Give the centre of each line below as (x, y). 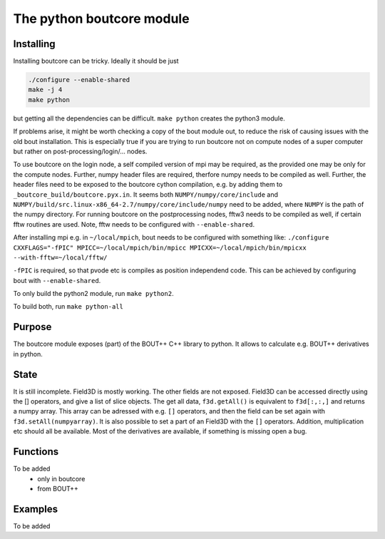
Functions (36, 452)
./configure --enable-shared (79, 80)
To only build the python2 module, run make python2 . (93, 294)
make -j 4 (45, 90)
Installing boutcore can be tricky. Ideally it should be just (96, 61)
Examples (36, 509)
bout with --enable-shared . (57, 280)
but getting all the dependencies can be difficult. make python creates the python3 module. (149, 118)
